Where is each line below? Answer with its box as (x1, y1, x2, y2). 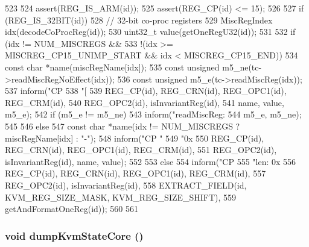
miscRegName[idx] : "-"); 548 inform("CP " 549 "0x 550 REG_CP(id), (5, 131, 264, 144)
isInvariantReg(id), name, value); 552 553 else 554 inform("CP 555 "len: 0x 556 (5, 155, 296, 167)
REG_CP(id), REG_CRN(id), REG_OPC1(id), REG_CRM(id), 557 (5, 167, 266, 180)
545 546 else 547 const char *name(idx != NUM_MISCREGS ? (5, 119, 240, 132)
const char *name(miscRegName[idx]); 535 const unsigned (5, 60, 220, 73)
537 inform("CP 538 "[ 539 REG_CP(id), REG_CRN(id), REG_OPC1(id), (5, 84, 287, 97)
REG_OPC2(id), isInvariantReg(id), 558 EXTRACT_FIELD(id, (5, 178, 247, 191)
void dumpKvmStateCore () (5, 228, 144, 243)
